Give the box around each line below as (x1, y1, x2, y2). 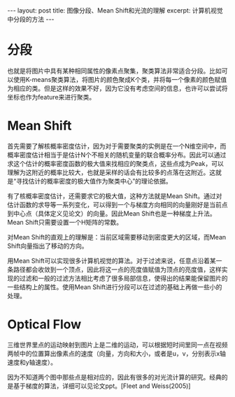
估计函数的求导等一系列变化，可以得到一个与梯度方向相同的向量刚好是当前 (7, 200, 222, 209)
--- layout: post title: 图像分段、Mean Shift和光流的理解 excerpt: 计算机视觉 (7, 6, 223, 15)
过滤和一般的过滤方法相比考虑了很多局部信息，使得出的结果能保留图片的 (19, 274, 228, 282)
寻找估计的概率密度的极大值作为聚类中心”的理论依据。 (16, 176, 173, 185)
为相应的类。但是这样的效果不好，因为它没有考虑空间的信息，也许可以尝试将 (7, 84, 228, 92)
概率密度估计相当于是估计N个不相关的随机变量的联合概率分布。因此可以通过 (7, 151, 227, 159)
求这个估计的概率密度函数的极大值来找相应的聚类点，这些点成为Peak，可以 (7, 159, 224, 167)
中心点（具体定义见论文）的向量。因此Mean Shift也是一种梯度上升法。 (13, 209, 216, 218)
